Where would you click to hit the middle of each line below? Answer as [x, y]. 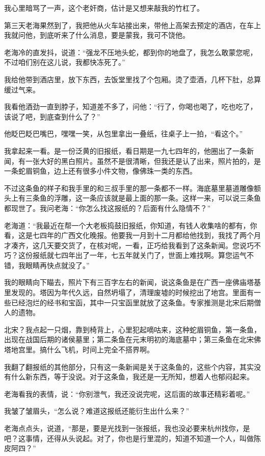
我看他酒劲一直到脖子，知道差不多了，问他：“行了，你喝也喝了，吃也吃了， [131, 106]
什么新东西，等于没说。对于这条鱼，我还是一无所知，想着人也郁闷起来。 [132, 377]
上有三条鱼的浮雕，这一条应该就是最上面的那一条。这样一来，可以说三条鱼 [136, 198]
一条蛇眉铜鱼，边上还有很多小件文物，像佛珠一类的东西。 [100, 171]
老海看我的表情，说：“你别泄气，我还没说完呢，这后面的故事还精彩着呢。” [127, 393]
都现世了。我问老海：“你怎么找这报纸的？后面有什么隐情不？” [108, 208]
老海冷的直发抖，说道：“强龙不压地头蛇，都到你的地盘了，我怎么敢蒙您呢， [131, 52]
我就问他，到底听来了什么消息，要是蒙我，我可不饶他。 [97, 35]
